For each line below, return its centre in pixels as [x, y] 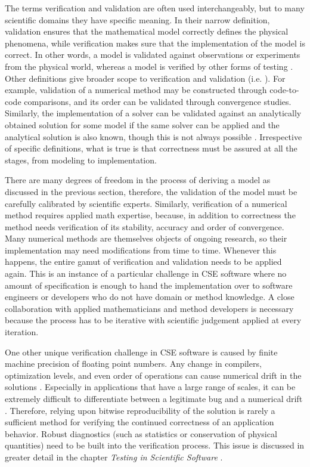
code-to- [284, 90]
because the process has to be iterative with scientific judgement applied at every [153, 320]
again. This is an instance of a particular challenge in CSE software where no [146, 273]
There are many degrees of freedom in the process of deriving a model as [138, 180]
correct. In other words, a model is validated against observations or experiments [153, 55]
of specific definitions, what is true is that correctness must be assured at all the [151, 148]
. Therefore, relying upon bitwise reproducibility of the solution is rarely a [140, 410]
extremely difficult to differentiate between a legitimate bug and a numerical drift [154, 398]
